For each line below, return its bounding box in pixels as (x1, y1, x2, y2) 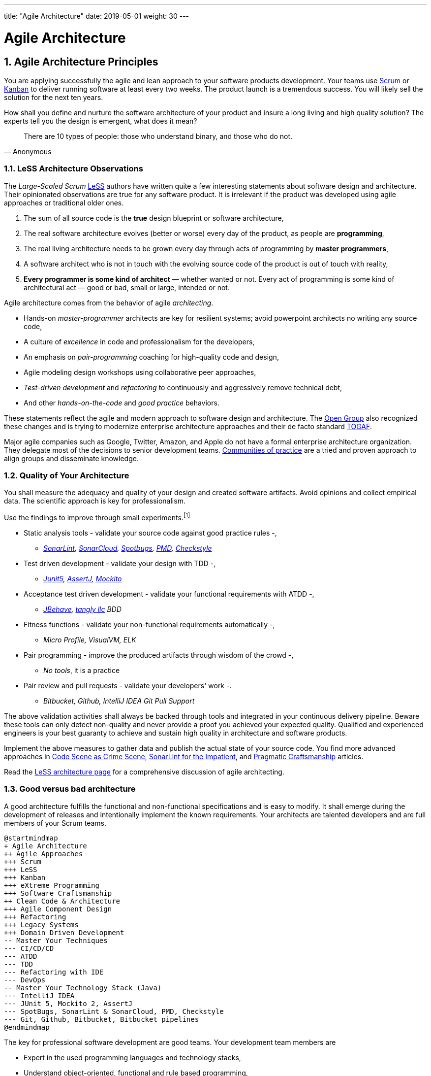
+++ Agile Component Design (4, 905, 112, 913)
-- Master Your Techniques (4, 936, 108, 944)
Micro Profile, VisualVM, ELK (43, 636, 136, 644)
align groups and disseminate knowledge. (4, 454, 139, 463)
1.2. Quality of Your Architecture (4, 471, 129, 481)
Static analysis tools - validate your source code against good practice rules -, (24, 529, 277, 538)
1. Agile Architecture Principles (4, 55, 158, 68)
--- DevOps (4, 975, 46, 984)
